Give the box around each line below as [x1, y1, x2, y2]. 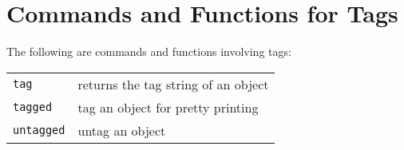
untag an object [77, 120, 166, 140]
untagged [13, 124, 65, 137]
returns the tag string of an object [77, 74, 269, 93]
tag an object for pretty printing [77, 97, 259, 116]
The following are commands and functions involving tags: [6, 43, 291, 60]
